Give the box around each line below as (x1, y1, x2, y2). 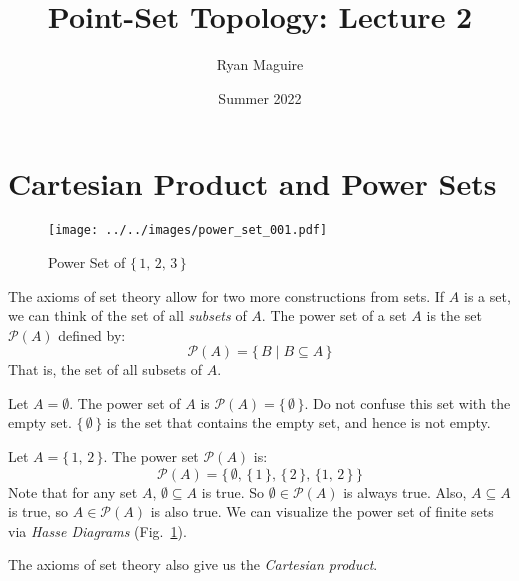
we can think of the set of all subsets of (8, 305, 247, 326)
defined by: (58, 324, 126, 345)
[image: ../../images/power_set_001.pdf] (48, 223, 328, 238)
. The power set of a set (261, 305, 407, 326)
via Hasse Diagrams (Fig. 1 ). (8, 520, 187, 541)
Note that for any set (8, 481, 138, 502)
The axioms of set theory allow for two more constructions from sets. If (8, 285, 445, 306)
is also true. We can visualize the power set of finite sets (150, 501, 494, 522)
